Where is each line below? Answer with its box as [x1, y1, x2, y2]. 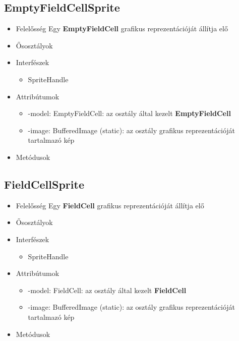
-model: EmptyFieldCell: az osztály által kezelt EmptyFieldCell [28, 108, 231, 119]
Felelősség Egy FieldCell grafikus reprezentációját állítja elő [16, 200, 204, 210]
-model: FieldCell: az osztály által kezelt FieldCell [28, 285, 187, 295]
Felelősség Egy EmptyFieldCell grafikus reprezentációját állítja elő [16, 23, 228, 34]
